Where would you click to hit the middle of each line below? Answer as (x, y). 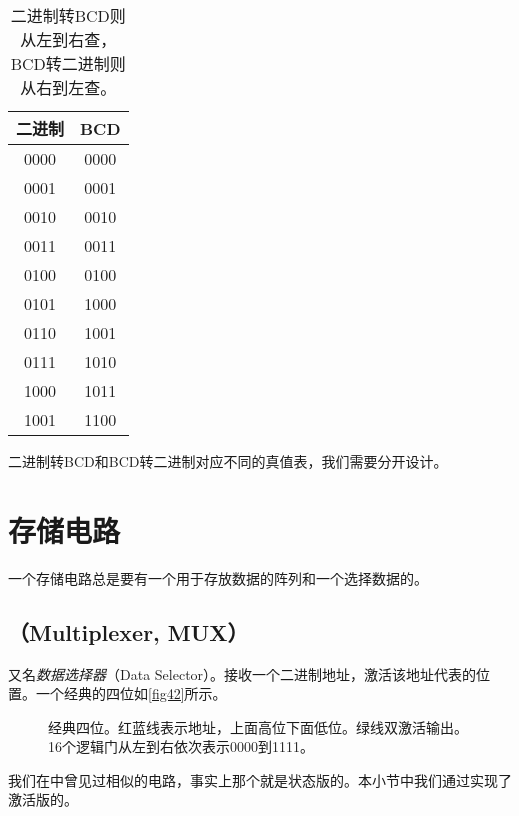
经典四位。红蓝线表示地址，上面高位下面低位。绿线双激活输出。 (258, 726)
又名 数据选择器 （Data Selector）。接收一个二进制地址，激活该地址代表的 (242, 673)
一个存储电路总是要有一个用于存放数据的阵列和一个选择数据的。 (218, 577)
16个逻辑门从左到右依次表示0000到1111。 (181, 746)
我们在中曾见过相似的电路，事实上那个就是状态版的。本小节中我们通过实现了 (260, 779)
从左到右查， (68, 39)
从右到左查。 (68, 87)
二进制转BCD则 (68, 15)
